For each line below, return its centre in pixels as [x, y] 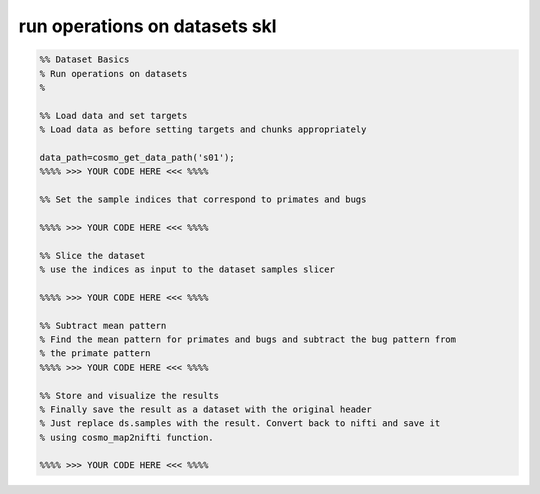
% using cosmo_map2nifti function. [126, 437]
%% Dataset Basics [84, 59]
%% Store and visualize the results [129, 395]
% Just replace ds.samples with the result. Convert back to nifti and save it [240, 423]
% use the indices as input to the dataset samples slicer [187, 269]
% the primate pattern [95, 353]
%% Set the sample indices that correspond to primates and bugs [203, 199]
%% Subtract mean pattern [103, 325]
